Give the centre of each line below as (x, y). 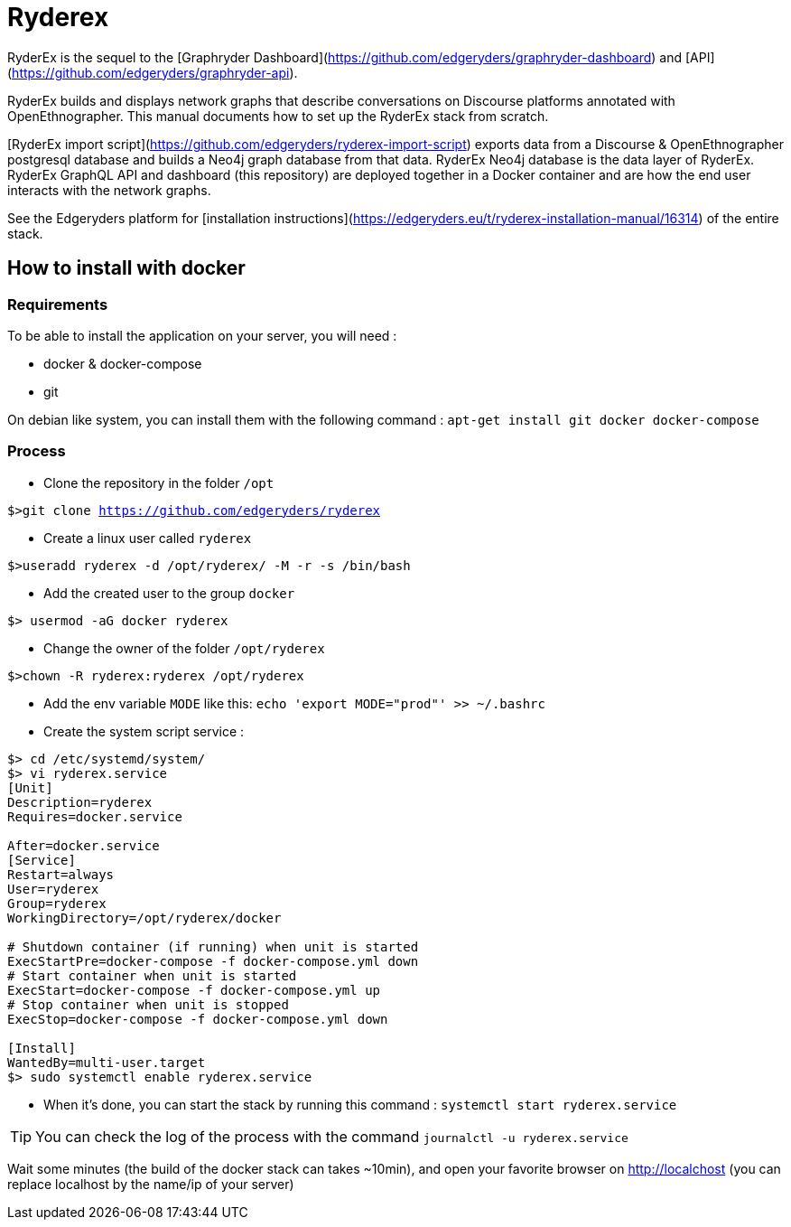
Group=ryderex (57, 903)
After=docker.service (84, 845)
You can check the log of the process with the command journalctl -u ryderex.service (332, 1136)
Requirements (58, 304)
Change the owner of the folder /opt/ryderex (184, 648)
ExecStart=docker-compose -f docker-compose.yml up (194, 990)
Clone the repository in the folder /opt (159, 482)
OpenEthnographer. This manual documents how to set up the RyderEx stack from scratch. (278, 116)
